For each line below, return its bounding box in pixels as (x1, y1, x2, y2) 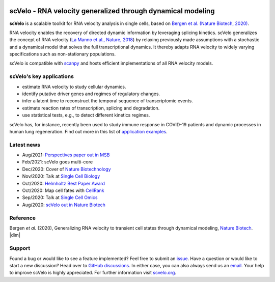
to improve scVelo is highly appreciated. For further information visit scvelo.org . (9, 270, 177, 276)
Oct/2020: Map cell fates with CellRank (22, 187, 104, 193)
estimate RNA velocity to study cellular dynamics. (22, 83, 126, 90)
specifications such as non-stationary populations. (9, 51, 116, 57)
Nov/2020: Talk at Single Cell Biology (22, 173, 100, 179)
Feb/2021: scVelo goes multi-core (22, 159, 93, 165)
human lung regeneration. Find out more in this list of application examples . (9, 128, 168, 134)
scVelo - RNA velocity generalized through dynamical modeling (9, 7, 215, 15)
